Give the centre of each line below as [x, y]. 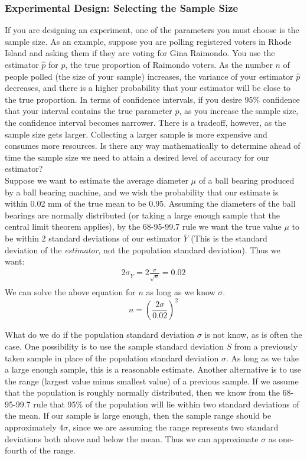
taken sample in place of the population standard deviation [112, 358]
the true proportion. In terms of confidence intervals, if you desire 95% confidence [152, 99]
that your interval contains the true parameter [89, 111]
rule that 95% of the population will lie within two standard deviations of [166, 404]
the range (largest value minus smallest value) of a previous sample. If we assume [152, 381]
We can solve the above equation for [70, 292]
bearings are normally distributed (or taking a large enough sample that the [143, 215]
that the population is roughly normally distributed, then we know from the [142, 392]
